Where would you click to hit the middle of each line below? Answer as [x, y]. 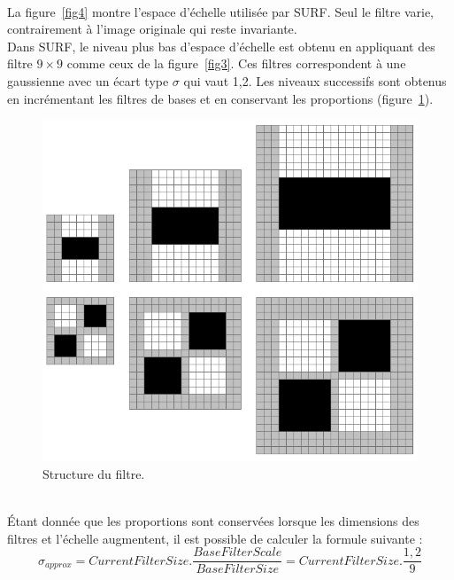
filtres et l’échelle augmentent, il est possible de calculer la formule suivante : [215, 538]
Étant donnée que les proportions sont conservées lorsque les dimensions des [213, 521]
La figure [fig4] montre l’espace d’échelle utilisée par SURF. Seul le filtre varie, [220, 11]
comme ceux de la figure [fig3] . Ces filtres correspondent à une [236, 63]
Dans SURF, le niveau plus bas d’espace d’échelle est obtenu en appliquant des [221, 46]
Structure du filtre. [94, 473]
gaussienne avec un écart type [88, 80]
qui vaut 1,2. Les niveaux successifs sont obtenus [315, 80]
